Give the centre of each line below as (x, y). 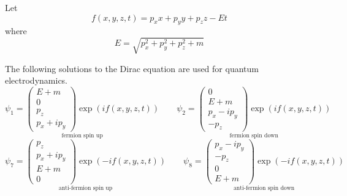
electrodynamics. (36, 80)
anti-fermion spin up (86, 188)
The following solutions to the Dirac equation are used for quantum (132, 68)
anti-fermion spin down (264, 188)
